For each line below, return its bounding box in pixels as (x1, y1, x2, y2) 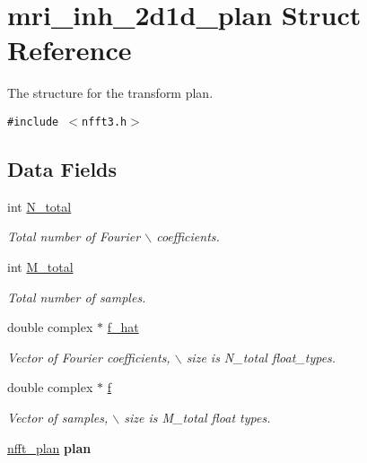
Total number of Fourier (7, 227, 141, 246)
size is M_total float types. (124, 407, 271, 426)
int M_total (7, 257, 74, 275)
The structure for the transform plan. (7, 83, 214, 102)
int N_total (7, 197, 72, 215)
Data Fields (7, 154, 118, 182)
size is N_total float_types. (186, 347, 336, 366)
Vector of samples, (7, 407, 109, 426)
